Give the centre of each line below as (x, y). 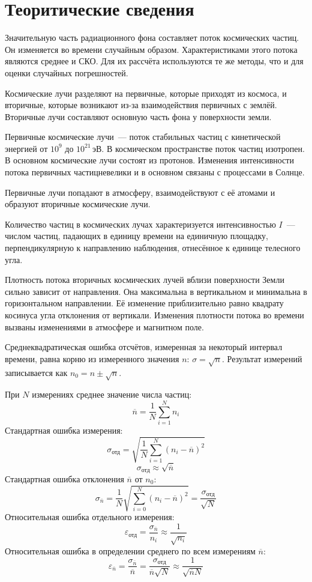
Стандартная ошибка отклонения (64, 479)
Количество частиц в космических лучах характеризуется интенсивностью (140, 224)
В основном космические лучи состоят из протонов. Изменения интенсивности (149, 160)
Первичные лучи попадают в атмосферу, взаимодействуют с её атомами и (140, 192)
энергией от (26, 148)
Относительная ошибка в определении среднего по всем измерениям (130, 550)
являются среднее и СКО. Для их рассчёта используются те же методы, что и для (154, 61)
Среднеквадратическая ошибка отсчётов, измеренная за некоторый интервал (144, 347)
